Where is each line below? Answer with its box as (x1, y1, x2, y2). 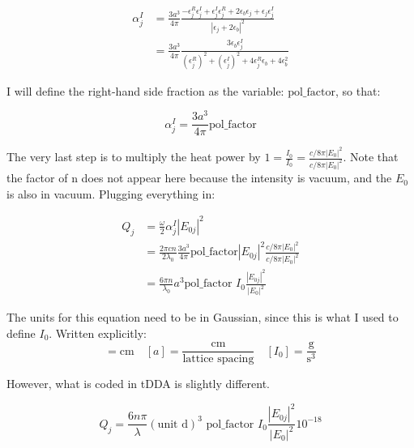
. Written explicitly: (49, 324, 147, 341)
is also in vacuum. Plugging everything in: (6, 185, 216, 202)
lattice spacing (182, 353, 254, 365)
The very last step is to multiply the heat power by (6, 148, 261, 165)
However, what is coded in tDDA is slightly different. (6, 375, 271, 392)
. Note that (343, 148, 399, 165)
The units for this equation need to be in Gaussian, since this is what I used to (6, 309, 399, 326)
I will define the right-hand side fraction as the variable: (6, 82, 284, 99)
